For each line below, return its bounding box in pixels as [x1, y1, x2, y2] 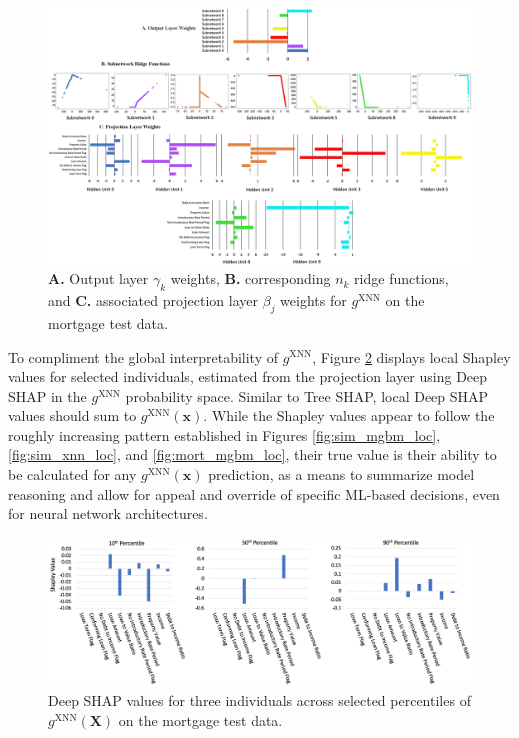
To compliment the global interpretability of [8, 346, 278, 367]
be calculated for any [8, 464, 137, 485]
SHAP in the [8, 385, 87, 406]
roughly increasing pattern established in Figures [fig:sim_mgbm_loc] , [8, 424, 441, 445]
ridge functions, [354, 268, 449, 289]
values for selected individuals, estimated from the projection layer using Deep [8, 366, 488, 387]
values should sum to [8, 405, 137, 426]
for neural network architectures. [8, 503, 208, 524]
